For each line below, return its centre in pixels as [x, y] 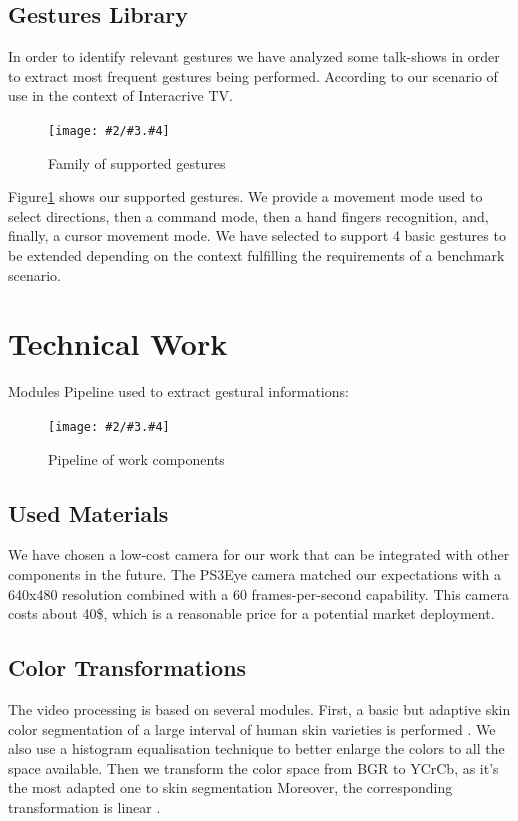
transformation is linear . [84, 806]
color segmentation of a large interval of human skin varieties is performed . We [252, 728]
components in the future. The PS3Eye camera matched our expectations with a [254, 573]
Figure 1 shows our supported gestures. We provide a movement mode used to [245, 196]
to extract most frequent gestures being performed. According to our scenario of [253, 75]
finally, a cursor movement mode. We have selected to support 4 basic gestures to [257, 235]
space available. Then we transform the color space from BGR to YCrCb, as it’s [253, 767]
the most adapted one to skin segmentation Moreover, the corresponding [230, 787]
